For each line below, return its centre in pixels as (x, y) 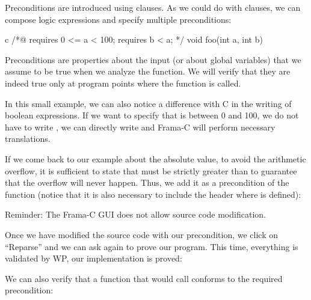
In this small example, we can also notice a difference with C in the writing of (148, 103)
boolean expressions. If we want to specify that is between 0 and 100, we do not (152, 115)
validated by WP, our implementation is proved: (94, 258)
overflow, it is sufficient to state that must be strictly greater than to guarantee (151, 170)
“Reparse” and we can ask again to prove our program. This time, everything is (152, 246)
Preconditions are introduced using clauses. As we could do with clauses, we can (153, 7)
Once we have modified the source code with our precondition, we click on (141, 234)
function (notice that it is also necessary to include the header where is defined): (153, 194)
